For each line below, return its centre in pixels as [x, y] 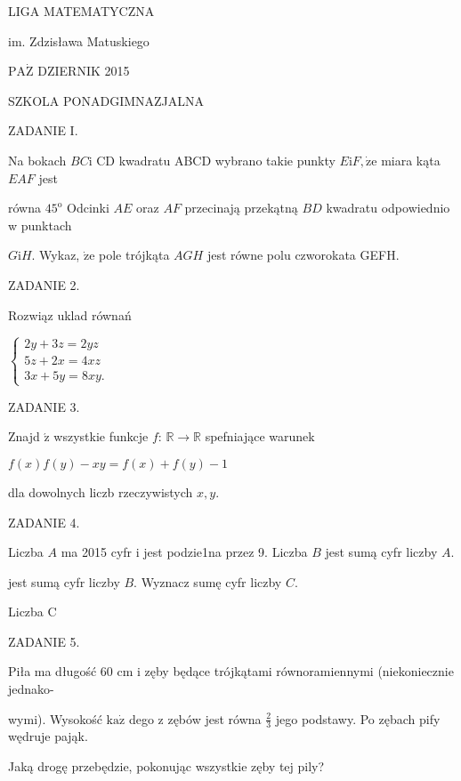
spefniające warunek [260, 436]
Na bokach [37, 160]
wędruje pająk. [48, 736]
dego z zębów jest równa [195, 718]
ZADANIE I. [43, 130]
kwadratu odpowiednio [388, 208]
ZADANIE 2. [44, 284]
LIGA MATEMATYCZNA [81, 11]
